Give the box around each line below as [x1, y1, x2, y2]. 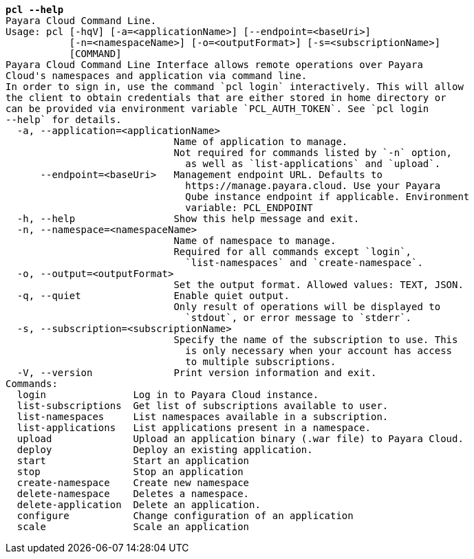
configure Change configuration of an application [17, 510, 354, 521]
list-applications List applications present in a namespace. [17, 422, 371, 433]
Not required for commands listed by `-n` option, [173, 147, 453, 158]
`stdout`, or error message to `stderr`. [185, 312, 412, 323]
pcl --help [6, 4, 64, 15]
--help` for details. [6, 114, 122, 125]
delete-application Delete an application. [17, 499, 261, 510]
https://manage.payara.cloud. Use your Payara [185, 180, 441, 191]
